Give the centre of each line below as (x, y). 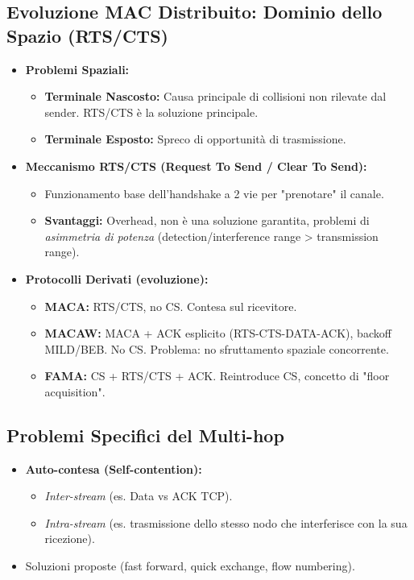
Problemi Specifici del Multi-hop (145, 435)
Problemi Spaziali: (77, 69)
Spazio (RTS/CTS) (87, 35)
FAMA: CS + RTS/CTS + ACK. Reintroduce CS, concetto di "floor (217, 376)
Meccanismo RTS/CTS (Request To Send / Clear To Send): (196, 166)
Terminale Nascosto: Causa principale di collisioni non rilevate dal (215, 96)
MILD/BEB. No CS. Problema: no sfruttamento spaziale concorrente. (217, 348)
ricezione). (70, 539)
